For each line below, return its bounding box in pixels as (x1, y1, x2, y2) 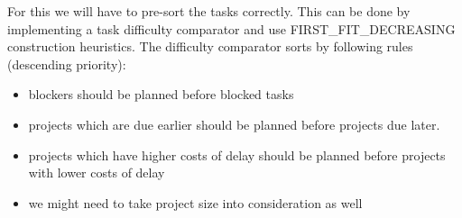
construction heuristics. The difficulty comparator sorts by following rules (7, 37, 413, 56)
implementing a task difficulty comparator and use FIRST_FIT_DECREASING (7, 19, 456, 38)
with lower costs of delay (28, 163, 165, 182)
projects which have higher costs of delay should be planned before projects (28, 145, 446, 164)
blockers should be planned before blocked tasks (28, 85, 294, 104)
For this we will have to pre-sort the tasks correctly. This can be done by (7, 2, 411, 20)
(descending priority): (7, 54, 126, 73)
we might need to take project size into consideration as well (28, 193, 363, 212)
